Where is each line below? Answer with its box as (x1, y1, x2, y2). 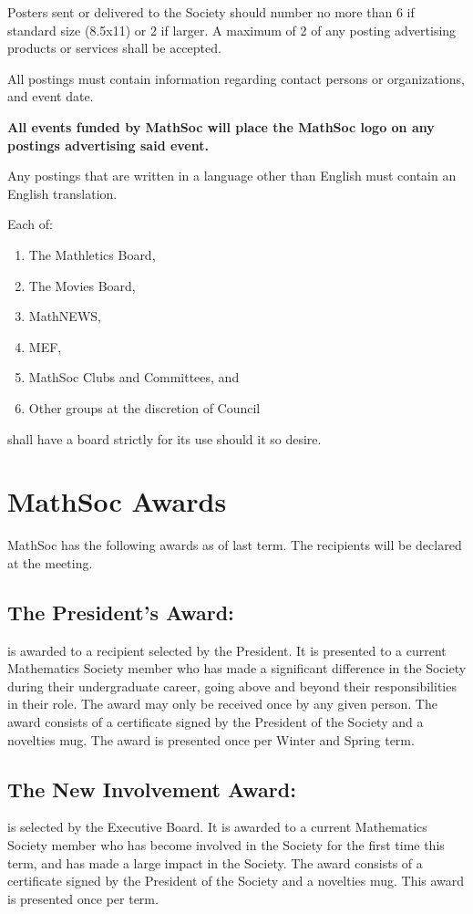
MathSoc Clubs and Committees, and (28, 368, 240, 387)
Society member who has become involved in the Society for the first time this (7, 835, 445, 854)
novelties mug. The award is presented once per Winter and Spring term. (7, 730, 415, 749)
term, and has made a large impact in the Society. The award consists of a (7, 853, 423, 872)
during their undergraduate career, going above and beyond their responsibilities (7, 676, 457, 695)
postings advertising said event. (7, 135, 209, 154)
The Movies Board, (28, 275, 136, 295)
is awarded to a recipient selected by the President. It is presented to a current (7, 640, 447, 660)
